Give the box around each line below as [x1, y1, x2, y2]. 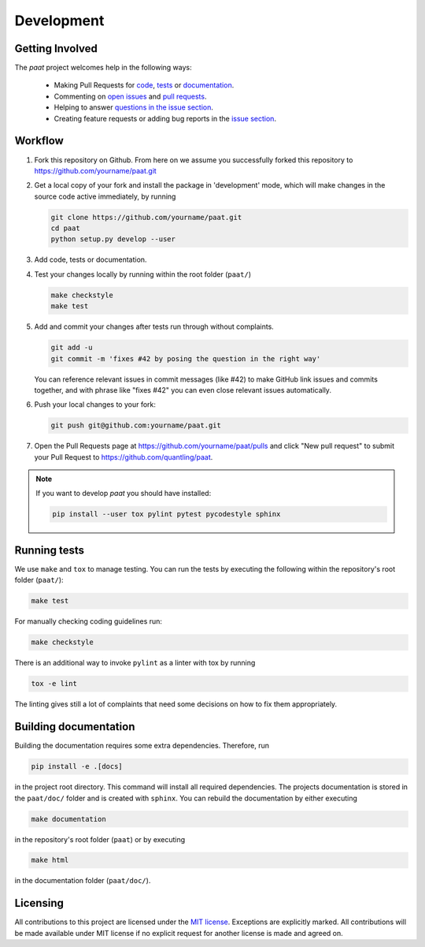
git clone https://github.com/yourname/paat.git [50, 213, 242, 222]
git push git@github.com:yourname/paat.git [50, 421, 222, 430]
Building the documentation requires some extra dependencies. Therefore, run [14, 741, 269, 751]
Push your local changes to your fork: [34, 400, 157, 409]
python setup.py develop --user [50, 235, 176, 244]
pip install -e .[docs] [31, 762, 124, 771]
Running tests [14, 543, 85, 557]
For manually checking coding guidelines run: [14, 617, 163, 626]
